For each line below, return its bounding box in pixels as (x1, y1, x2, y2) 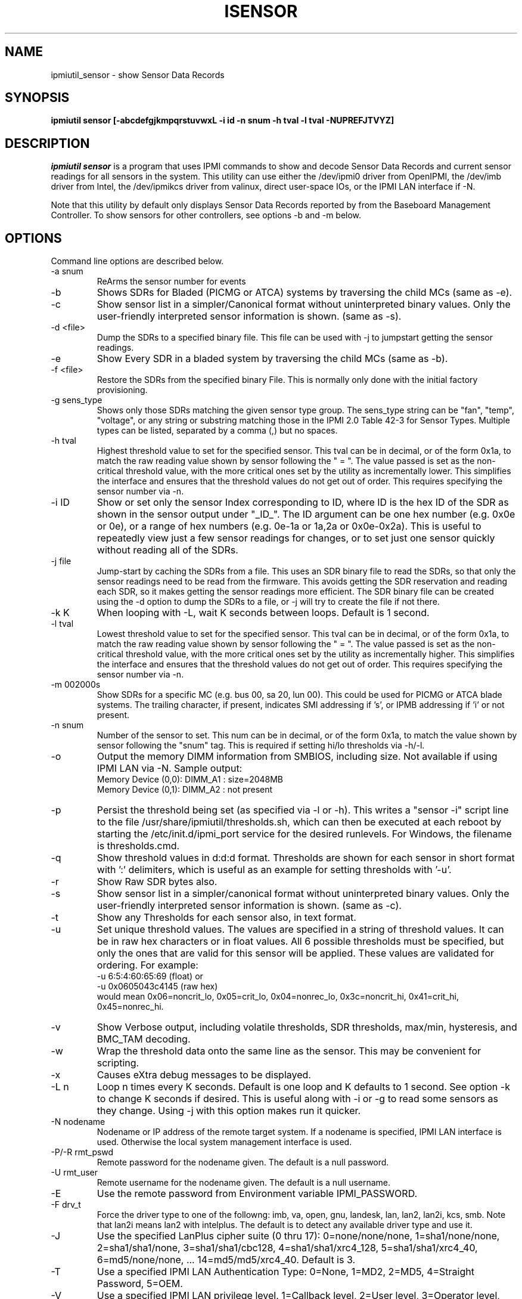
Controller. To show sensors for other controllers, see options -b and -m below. (51, 210, 362, 221)
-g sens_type (51, 395, 102, 406)
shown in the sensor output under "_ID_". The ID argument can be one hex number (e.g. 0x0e (97, 508, 515, 521)
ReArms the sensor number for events (97, 276, 246, 287)
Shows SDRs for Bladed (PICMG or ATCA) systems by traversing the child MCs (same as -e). (97, 286, 512, 299)
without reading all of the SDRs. (97, 544, 238, 556)
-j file (51, 556, 72, 567)
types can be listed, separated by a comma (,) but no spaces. (97, 425, 338, 436)
